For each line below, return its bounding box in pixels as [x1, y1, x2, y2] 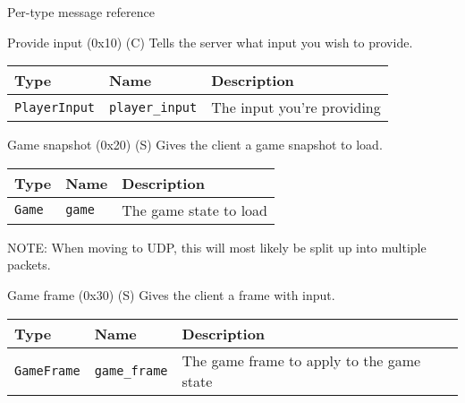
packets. [7, 255, 51, 274]
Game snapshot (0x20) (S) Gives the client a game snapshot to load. [7, 135, 383, 154]
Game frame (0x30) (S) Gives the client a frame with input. [7, 285, 335, 304]
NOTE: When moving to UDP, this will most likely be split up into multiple [7, 237, 427, 256]
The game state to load [122, 199, 268, 220]
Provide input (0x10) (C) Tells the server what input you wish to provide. [7, 32, 413, 51]
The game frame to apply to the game [182, 349, 421, 371]
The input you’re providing [211, 97, 381, 118]
